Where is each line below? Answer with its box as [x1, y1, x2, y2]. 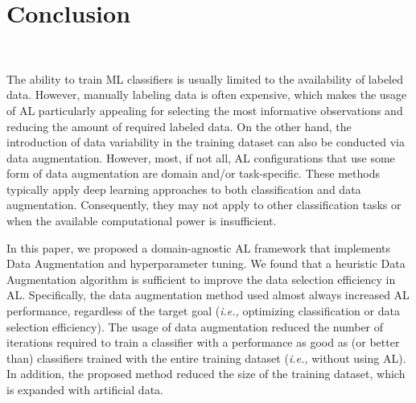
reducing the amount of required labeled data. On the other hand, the [6, 117, 352, 134]
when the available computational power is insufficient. [6, 212, 277, 229]
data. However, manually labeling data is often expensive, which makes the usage [6, 86, 407, 103]
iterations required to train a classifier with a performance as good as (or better [6, 334, 400, 351]
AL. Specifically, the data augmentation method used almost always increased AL [6, 286, 410, 303]
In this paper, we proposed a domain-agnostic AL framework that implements [6, 239, 391, 256]
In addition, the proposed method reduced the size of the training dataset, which [6, 365, 406, 382]
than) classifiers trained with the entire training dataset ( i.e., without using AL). [6, 349, 406, 366]
